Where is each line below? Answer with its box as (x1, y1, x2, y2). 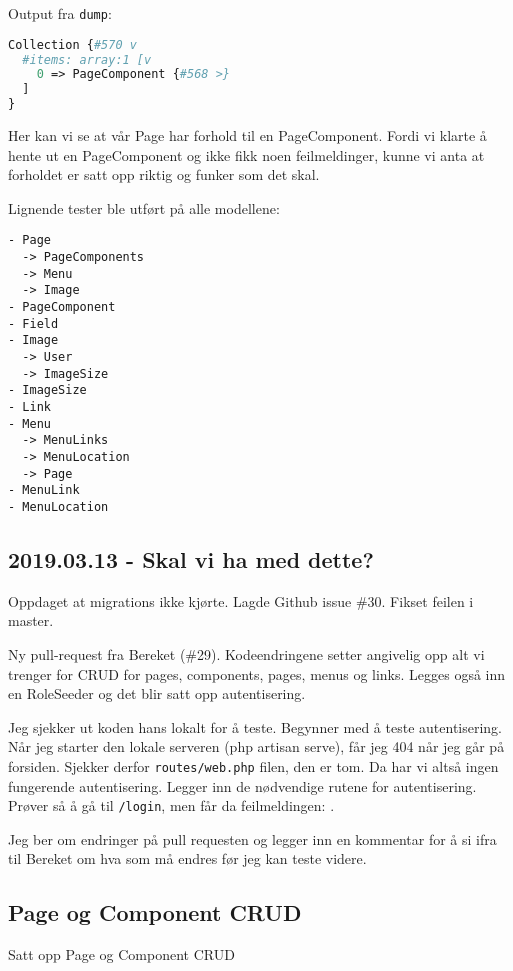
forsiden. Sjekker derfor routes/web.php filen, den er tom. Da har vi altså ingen (8, 755, 499, 776)
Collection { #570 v (8, 37, 137, 52)
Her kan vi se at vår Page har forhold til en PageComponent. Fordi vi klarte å (8, 125, 487, 146)
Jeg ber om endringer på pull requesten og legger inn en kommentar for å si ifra (8, 828, 497, 849)
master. (8, 610, 54, 631)
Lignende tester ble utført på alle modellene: (8, 197, 280, 218)
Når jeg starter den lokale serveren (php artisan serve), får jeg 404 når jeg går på (8, 736, 505, 757)
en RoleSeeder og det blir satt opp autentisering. (8, 683, 306, 704)
